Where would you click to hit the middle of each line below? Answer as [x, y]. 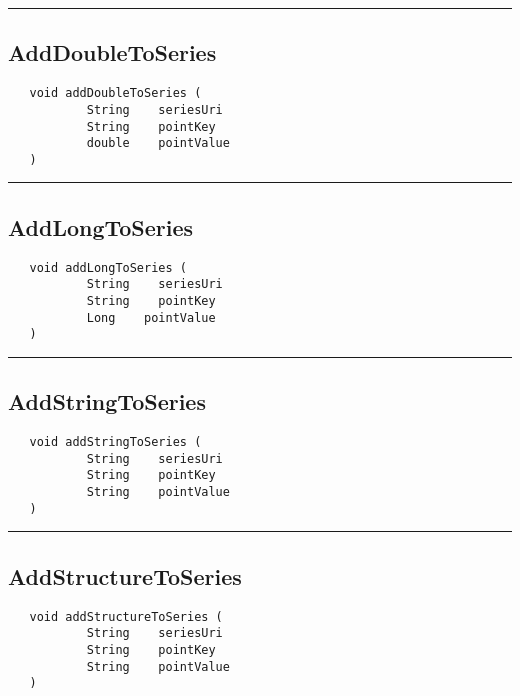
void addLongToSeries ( [108, 267]
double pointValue [158, 143]
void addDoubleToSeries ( [115, 93]
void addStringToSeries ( [115, 442]
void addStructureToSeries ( [126, 616]
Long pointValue [151, 317]
